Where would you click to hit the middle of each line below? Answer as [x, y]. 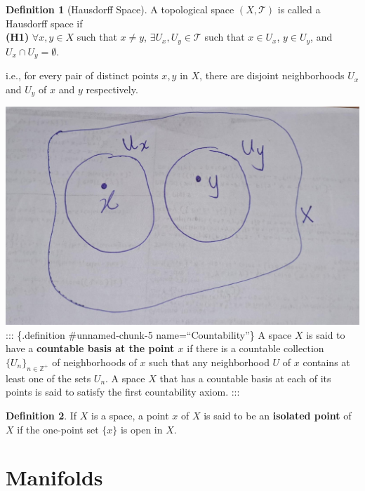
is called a [299, 9]
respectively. [112, 89]
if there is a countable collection [255, 348]
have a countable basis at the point [90, 348]
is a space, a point [130, 415]
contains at [326, 362]
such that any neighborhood [209, 362]
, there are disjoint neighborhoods [272, 75]
